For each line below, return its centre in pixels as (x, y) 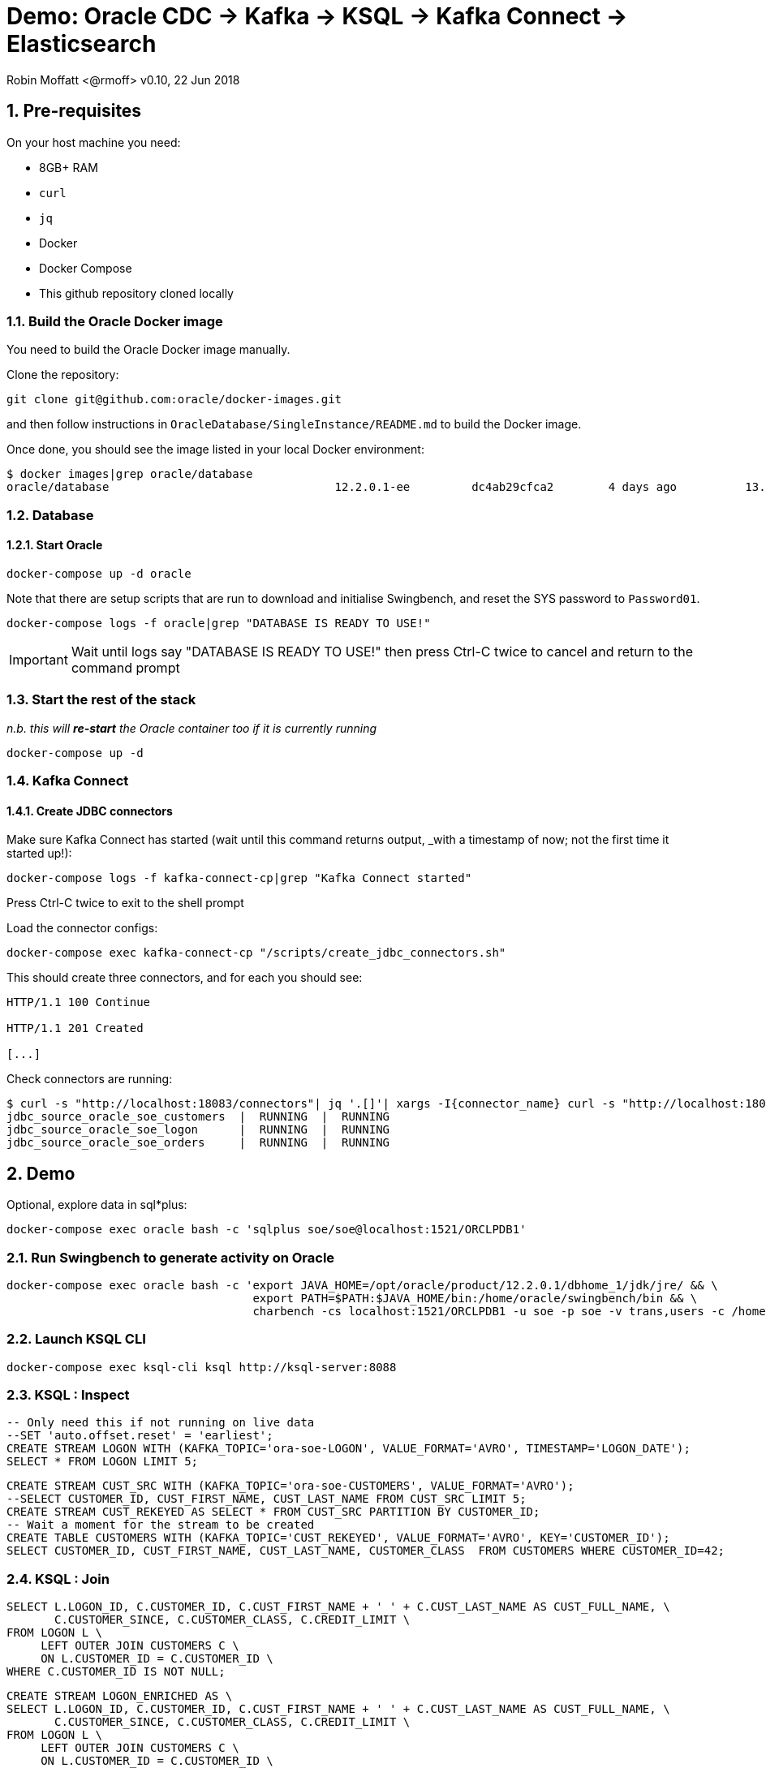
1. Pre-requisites (74, 111)
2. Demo (41, 1173)
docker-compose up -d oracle (99, 573)
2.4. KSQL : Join (58, 1579)
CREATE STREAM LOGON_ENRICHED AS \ (120, 1696)
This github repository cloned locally (136, 293)
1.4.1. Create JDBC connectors (90, 811)
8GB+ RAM (69, 167)
